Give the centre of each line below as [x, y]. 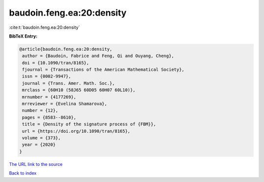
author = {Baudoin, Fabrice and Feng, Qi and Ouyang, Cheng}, [98, 56]
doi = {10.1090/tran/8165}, [56, 63]
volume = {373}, [42, 138]
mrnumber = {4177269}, [49, 97]
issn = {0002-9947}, [47, 76]
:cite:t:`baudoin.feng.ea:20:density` [44, 27]
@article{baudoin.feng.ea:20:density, [66, 49]
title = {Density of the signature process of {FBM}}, [89, 124]
